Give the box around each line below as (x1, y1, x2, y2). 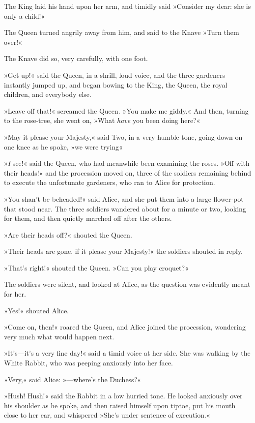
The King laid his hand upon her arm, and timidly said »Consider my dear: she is (4, 1, 251, 11)
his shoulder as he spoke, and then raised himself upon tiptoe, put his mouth (4, 400, 236, 410)
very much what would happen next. (4, 331, 114, 341)
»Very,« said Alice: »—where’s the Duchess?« (4, 374, 142, 384)
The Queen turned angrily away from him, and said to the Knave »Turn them (4, 27, 239, 37)
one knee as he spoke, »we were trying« (4, 141, 123, 151)
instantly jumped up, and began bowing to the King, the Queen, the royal (4, 79, 227, 90)
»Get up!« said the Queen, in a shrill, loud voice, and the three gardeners (4, 69, 226, 80)
